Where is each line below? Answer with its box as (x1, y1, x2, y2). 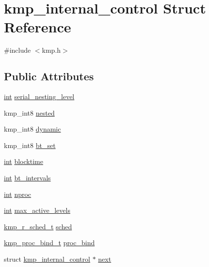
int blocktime (4, 156, 43, 166)
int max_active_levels (4, 205, 70, 215)
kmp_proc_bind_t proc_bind (4, 237, 95, 248)
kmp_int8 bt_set (4, 140, 56, 150)
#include (4, 45, 31, 55)
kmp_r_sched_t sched (4, 221, 72, 231)
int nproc (4, 189, 32, 199)
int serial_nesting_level (4, 91, 75, 102)
